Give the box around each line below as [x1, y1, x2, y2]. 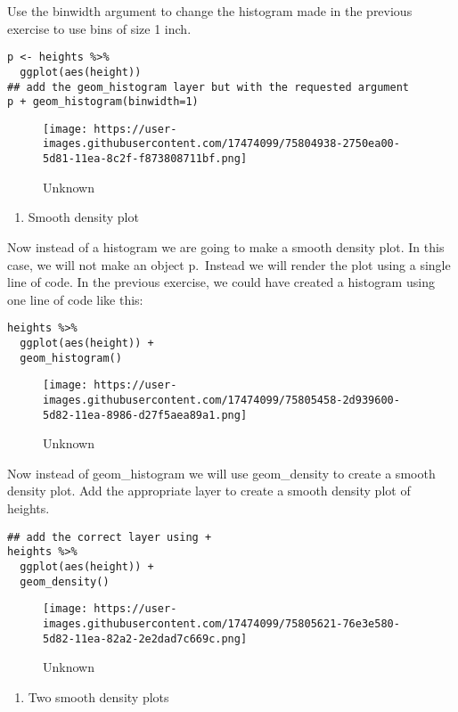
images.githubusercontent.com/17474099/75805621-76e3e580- [43, 617, 400, 630]
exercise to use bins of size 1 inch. [7, 19, 192, 37]
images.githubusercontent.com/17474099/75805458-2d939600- [43, 393, 400, 406]
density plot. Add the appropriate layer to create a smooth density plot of [7, 481, 411, 500]
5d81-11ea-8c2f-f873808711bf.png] [43, 152, 248, 166]
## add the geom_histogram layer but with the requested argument [7, 80, 410, 94]
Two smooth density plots [28, 687, 169, 706]
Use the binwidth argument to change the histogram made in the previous [7, 2, 413, 20]
